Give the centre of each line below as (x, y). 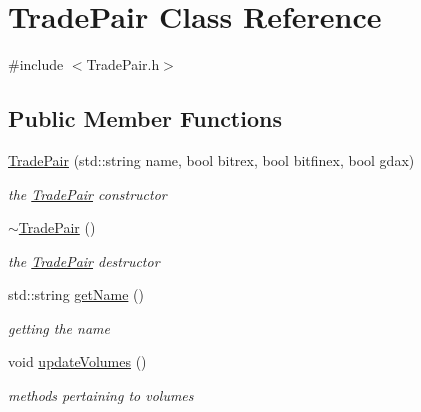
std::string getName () (76, 294)
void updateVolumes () (77, 361)
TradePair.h (123, 64)
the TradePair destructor (84, 260)
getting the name (59, 327)
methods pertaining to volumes (101, 395)
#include (36, 64)
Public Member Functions (145, 118)
